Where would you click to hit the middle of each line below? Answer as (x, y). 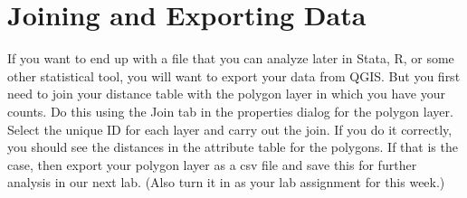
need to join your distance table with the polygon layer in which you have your (226, 94)
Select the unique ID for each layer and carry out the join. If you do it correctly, (230, 129)
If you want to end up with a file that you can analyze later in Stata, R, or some (231, 58)
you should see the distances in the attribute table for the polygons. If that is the (233, 147)
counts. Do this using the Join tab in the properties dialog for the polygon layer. (230, 111)
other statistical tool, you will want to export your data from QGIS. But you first (234, 75)
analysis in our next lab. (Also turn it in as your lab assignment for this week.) (226, 182)
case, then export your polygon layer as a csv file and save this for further (212, 164)
